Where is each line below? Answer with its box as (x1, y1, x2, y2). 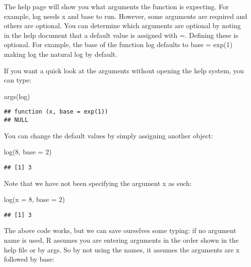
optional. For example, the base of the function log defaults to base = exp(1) (4, 39, 233, 50)
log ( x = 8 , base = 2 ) (4, 194, 65, 204)
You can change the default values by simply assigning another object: (4, 130, 213, 140)
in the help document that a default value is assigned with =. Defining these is (4, 30, 238, 40)
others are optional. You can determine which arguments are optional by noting (4, 20, 241, 31)
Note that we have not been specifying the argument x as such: (4, 178, 192, 188)
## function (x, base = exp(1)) (4, 108, 108, 116)
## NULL (4, 117, 29, 123)
